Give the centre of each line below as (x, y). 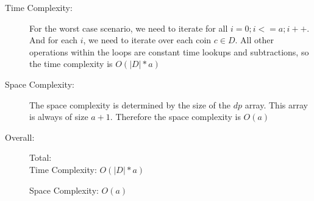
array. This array (276, 104)
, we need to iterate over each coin (147, 40)
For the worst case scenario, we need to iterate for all (129, 28)
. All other (254, 40)
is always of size (59, 117)
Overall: (20, 137)
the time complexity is (71, 64)
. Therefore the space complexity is (175, 117)
